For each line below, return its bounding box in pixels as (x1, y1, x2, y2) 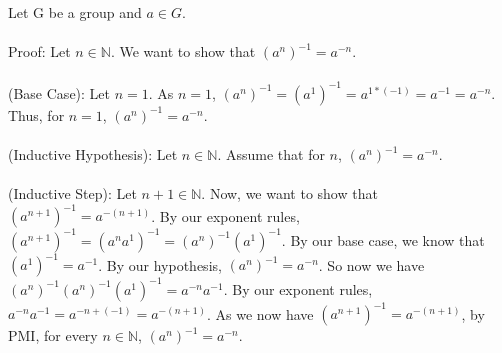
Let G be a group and (8, 2, 142, 22)
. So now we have (318, 254, 425, 275)
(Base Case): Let (8, 82, 111, 103)
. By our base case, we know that (281, 229, 485, 250)
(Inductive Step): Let (8, 183, 137, 204)
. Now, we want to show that (201, 183, 378, 204)
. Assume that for (217, 144, 325, 165)
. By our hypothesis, (98, 254, 222, 275)
